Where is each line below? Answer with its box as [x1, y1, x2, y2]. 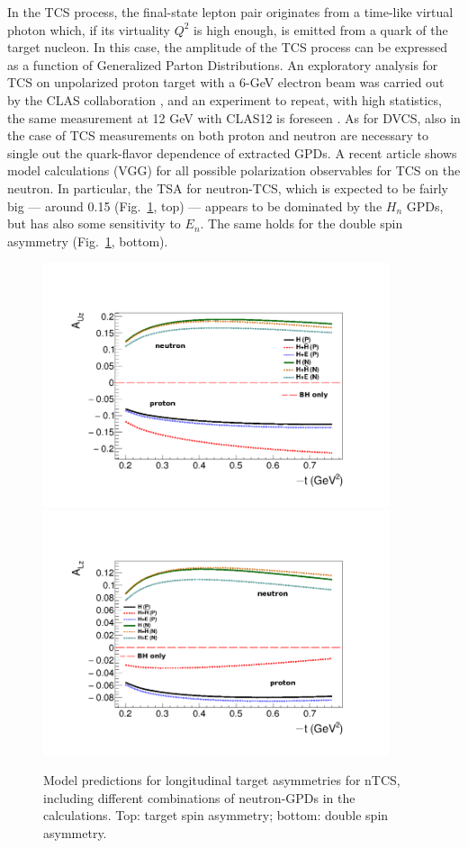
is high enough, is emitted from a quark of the [193, 20, 448, 39]
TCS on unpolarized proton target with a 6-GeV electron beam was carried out [7, 73, 445, 92]
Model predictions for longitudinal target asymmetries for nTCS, [43, 771, 400, 790]
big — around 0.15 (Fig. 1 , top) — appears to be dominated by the [7, 196, 382, 215]
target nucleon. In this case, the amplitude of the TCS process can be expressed [7, 38, 447, 57]
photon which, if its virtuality [7, 20, 170, 39]
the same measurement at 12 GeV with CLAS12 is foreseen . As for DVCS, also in [7, 108, 461, 127]
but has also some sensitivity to [7, 214, 181, 233]
